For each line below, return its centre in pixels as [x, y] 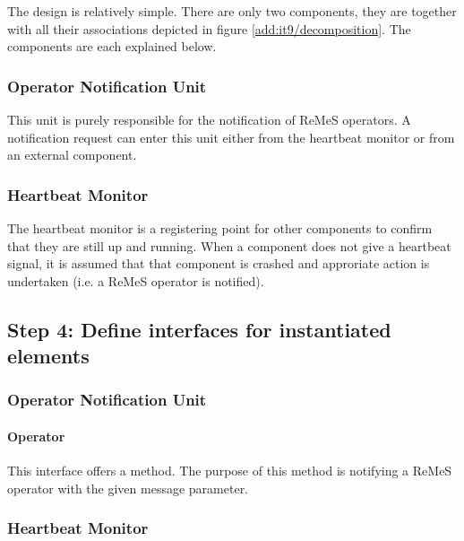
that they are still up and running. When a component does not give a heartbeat [229, 245]
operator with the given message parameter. [128, 488]
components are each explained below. [112, 46]
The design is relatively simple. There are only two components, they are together [232, 11]
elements [48, 356]
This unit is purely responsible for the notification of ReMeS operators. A [209, 119]
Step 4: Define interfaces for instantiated [199, 329]
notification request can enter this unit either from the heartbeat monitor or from [231, 137]
